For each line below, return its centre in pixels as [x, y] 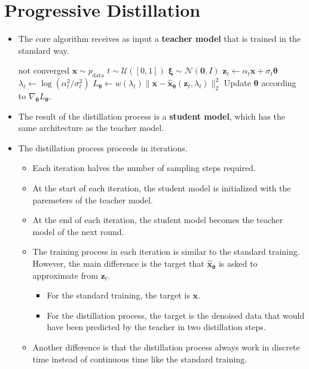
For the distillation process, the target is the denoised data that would [176, 315]
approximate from [65, 275]
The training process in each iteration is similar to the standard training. [166, 251]
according [279, 83]
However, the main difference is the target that [118, 263]
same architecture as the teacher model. [91, 128]
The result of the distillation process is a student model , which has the [152, 116]
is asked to [238, 263]
